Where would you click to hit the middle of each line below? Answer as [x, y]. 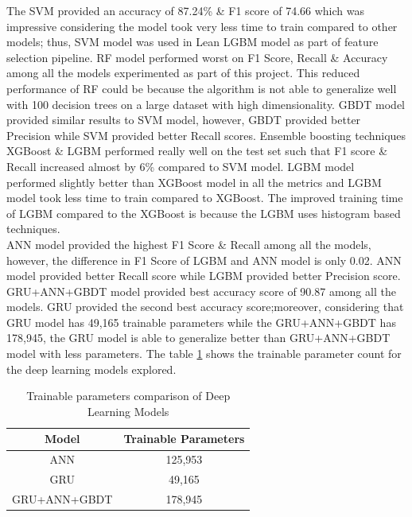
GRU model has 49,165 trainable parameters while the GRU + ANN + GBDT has [201, 322]
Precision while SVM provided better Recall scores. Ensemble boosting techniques [206, 135]
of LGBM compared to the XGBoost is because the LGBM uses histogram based [204, 213]
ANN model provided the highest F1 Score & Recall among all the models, [189, 244]
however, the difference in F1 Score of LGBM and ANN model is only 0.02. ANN [204, 260]
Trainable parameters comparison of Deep [128, 396]
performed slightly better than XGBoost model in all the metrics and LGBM [194, 182]
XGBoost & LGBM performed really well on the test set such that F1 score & [197, 151]
